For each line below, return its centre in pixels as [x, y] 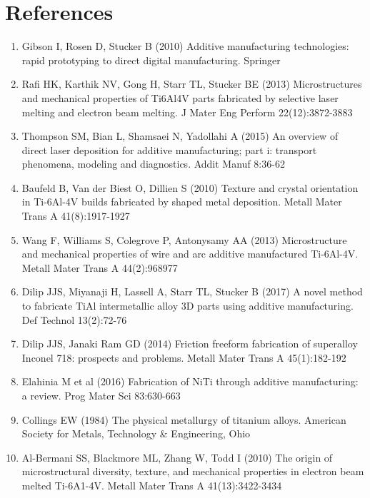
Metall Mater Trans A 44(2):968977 [100, 267]
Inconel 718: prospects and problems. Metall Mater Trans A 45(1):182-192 [184, 357]
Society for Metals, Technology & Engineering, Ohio [136, 433]
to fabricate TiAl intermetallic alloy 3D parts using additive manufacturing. [187, 306]
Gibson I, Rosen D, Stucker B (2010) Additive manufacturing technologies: [185, 46]
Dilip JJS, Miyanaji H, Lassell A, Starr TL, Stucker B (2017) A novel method [192, 291]
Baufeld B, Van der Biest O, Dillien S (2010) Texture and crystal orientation [190, 187]
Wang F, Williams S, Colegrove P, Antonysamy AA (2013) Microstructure [184, 239]
